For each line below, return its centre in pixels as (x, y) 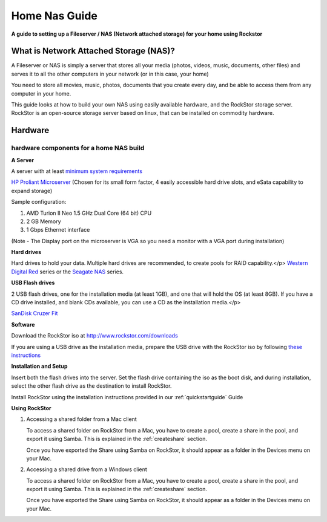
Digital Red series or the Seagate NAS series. (68, 272)
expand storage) (32, 191)
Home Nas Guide (54, 16)
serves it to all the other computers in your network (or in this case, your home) (110, 74)
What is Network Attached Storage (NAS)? (93, 51)
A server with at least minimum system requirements (77, 171)
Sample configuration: (39, 202)
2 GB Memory (44, 221)
